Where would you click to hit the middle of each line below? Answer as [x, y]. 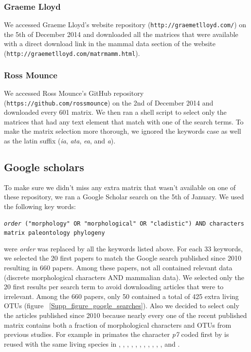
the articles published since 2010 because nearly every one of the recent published [125, 315]
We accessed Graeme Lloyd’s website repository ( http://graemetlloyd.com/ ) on [125, 25]
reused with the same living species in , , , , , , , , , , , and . [92, 343]
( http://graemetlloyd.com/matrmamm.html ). [72, 53]
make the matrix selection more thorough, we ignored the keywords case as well [123, 131]
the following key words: [40, 206]
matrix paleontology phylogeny [54, 233]
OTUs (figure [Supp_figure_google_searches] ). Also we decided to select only [122, 306]
